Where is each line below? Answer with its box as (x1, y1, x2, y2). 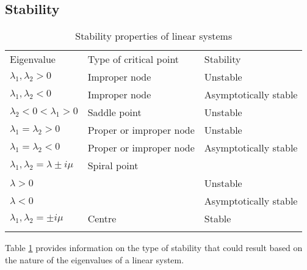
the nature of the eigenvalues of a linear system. (5, 253, 184, 266)
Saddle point (87, 105, 142, 120)
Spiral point (87, 158, 139, 173)
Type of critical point (87, 52, 179, 67)
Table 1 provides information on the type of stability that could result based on (5, 241, 303, 254)
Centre (87, 211, 117, 226)
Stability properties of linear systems (75, 29, 233, 43)
